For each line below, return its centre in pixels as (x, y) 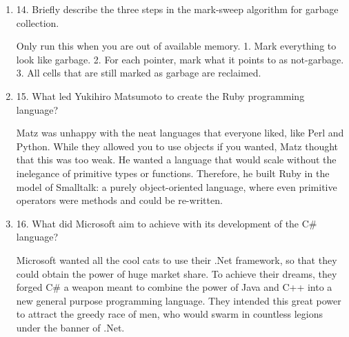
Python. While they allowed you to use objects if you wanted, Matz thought (177, 146)
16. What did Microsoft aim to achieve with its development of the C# (167, 223)
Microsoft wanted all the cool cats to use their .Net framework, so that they (177, 259)
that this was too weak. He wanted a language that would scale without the (176, 160)
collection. (38, 22)
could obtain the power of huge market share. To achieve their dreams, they (177, 273)
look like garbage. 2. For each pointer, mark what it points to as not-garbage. (180, 59)
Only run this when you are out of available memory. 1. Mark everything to (176, 46)
